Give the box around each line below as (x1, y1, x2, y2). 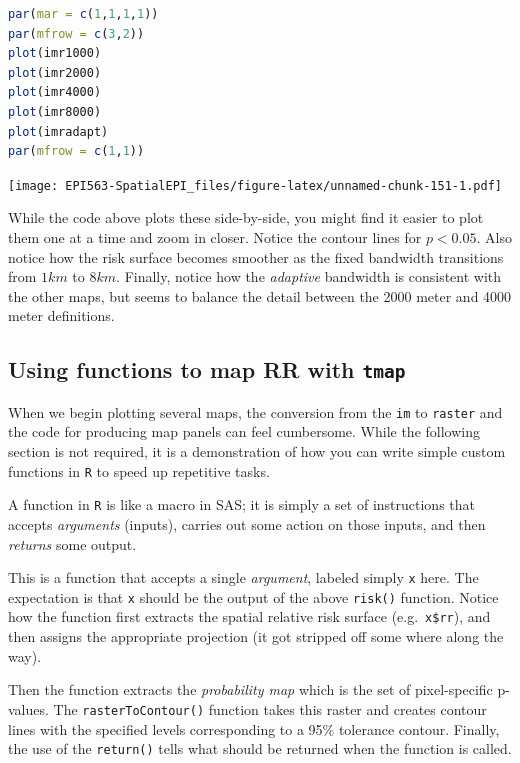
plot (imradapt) (8, 124, 109, 139)
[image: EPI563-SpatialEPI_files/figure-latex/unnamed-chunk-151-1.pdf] (8, 178, 502, 193)
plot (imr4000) (8, 85, 102, 100)
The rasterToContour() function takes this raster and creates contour (53, 698, 487, 719)
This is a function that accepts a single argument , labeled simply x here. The (8, 567, 479, 588)
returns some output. (8, 533, 137, 554)
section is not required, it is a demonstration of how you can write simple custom (8, 441, 506, 461)
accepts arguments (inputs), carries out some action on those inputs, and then (8, 513, 486, 534)
